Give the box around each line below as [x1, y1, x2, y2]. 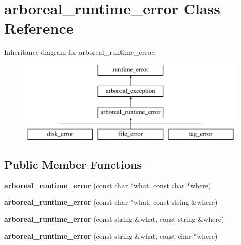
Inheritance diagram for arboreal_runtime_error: [4, 47, 156, 57]
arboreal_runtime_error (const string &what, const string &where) [4, 214, 224, 224]
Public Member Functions [4, 157, 142, 172]
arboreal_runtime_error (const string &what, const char [4, 230, 191, 241]
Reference [4, 18, 74, 38]
